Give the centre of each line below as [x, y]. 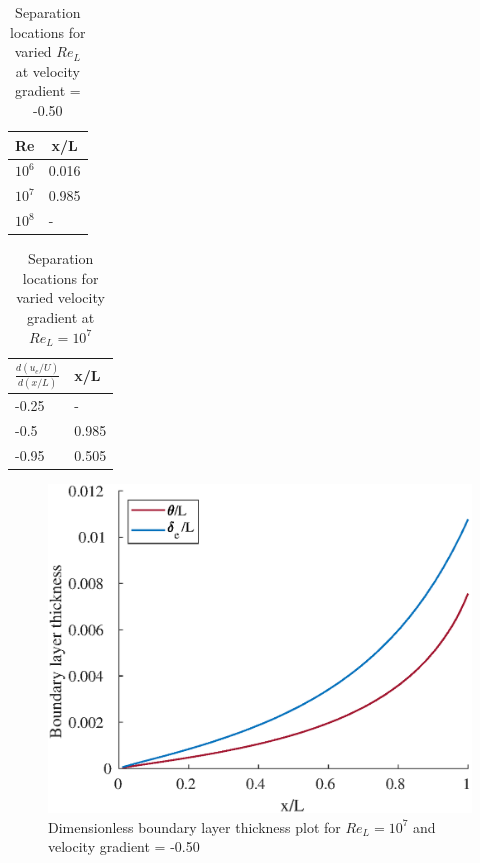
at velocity [47, 70]
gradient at [60, 316]
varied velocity [60, 297]
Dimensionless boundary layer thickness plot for [194, 826]
